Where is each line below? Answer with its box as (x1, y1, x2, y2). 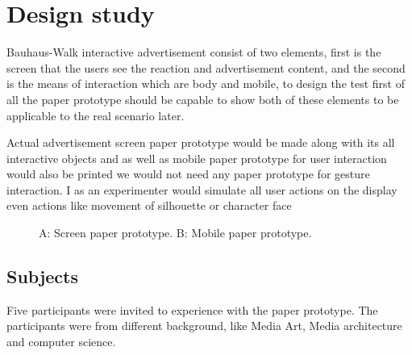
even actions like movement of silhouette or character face (6, 197, 292, 214)
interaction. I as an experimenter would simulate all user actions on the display (6, 181, 397, 198)
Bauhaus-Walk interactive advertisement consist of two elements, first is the (6, 44, 381, 61)
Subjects (6, 264, 79, 289)
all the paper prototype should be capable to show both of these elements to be (6, 90, 399, 107)
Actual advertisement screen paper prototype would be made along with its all (6, 134, 395, 151)
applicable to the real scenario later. (6, 106, 185, 123)
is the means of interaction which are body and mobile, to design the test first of (6, 75, 405, 92)
